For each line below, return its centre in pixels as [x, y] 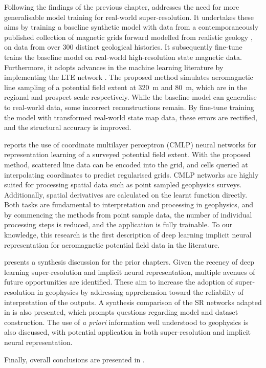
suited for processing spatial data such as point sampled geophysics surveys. [123, 185]
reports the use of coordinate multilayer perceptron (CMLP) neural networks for [130, 144]
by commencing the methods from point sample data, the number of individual [128, 214]
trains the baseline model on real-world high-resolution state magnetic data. [123, 57]
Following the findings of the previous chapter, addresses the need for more [122, 7]
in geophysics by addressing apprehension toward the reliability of [140, 292]
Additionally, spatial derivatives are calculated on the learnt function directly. [126, 194]
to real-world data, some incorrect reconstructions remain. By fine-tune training [129, 107]
